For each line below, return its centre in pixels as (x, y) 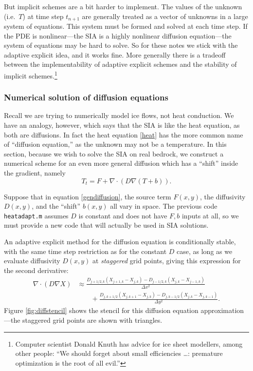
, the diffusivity (223, 196)
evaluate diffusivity (32, 261)
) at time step (43, 16)
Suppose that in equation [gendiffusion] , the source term (88, 196)
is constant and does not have (123, 215)
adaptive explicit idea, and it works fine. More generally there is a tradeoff (115, 54)
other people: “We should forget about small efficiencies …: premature (119, 353)
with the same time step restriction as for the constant (85, 251)
